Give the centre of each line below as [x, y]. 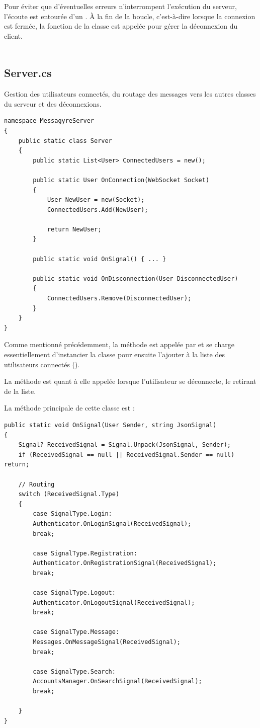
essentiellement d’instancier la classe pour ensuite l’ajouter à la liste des [114, 354]
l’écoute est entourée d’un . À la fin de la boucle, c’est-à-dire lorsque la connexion [130, 16]
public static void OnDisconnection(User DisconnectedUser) [136, 278]
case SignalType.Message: [76, 632]
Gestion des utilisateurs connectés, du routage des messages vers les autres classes [130, 94]
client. [13, 35]
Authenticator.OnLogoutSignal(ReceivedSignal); [114, 602]
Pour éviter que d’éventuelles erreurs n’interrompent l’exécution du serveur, [120, 6]
